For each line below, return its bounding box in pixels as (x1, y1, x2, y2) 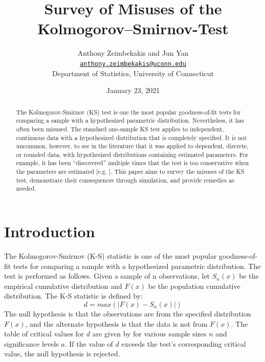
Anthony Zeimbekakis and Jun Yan (77, 48, 189, 58)
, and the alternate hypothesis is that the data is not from (25, 318, 208, 329)
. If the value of (64, 338, 113, 349)
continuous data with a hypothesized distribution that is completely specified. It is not (16, 133, 247, 142)
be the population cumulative (148, 280, 240, 291)
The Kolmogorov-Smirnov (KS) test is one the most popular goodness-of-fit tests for (16, 107, 241, 116)
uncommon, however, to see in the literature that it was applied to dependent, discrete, (16, 142, 249, 150)
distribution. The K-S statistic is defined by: (4, 290, 143, 301)
